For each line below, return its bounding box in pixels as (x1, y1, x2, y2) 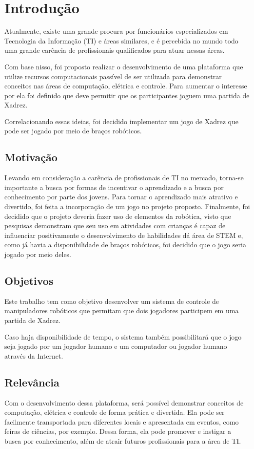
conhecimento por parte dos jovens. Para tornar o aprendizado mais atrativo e (4, 192, 238, 202)
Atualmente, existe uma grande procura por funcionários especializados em (4, 26, 228, 36)
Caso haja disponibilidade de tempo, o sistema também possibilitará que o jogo (4, 331, 242, 342)
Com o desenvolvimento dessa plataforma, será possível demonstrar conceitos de (4, 397, 244, 407)
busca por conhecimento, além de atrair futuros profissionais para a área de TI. (4, 435, 241, 446)
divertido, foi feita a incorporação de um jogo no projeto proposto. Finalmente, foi (4, 201, 250, 212)
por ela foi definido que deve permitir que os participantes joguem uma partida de (4, 90, 250, 100)
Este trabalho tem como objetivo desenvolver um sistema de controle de (4, 296, 219, 306)
